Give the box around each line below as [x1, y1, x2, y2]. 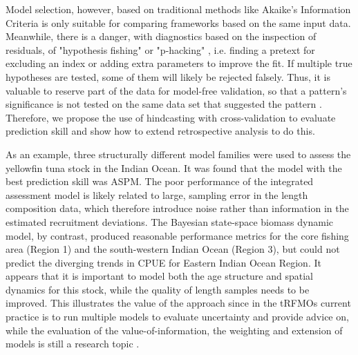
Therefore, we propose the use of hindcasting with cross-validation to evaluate [6, 110, 336, 124]
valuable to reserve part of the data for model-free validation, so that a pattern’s [6, 83, 347, 97]
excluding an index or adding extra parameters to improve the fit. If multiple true [6, 56, 352, 70]
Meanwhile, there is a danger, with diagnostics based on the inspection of [6, 29, 317, 44]
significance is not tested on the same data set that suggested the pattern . [6, 97, 322, 111]
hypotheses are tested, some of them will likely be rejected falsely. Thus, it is [6, 69, 330, 84]
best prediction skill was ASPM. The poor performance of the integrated [6, 174, 314, 189]
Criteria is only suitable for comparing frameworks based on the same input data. [6, 15, 351, 30]
